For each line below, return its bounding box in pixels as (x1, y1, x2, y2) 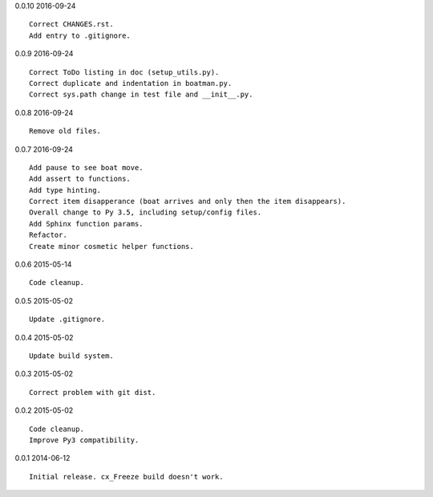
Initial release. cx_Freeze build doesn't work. (29, 472, 224, 481)
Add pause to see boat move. (29, 163, 144, 172)
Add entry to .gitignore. (29, 31, 132, 40)
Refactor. (29, 230, 67, 240)
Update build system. (29, 351, 114, 361)
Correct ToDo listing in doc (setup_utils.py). (29, 67, 220, 76)
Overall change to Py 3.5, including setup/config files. (29, 208, 262, 217)
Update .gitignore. (29, 315, 106, 324)
